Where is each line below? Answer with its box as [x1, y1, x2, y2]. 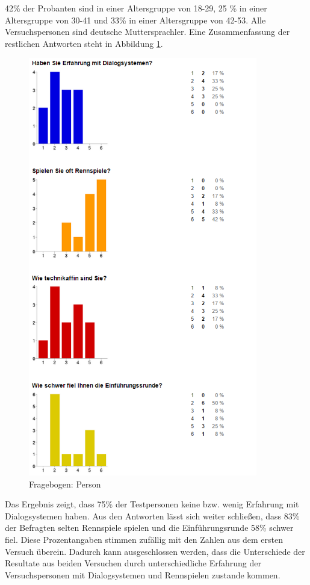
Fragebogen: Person [29, 477, 101, 490]
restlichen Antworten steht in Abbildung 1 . [5, 37, 163, 49]
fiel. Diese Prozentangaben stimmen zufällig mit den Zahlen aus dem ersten [5, 533, 283, 545]
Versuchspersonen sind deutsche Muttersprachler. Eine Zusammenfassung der [5, 25, 290, 38]
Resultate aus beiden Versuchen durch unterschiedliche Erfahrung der [5, 557, 262, 569]
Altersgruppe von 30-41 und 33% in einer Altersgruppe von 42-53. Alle [5, 13, 266, 26]
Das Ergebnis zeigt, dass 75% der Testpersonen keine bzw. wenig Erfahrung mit [5, 498, 299, 510]
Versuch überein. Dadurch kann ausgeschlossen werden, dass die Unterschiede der [5, 545, 305, 557]
